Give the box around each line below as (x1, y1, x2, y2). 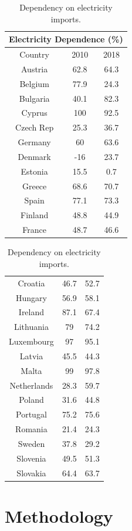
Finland (20, 209, 49, 221)
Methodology (5, 503, 113, 527)
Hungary (15, 291, 47, 303)
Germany (18, 136, 51, 148)
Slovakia (16, 466, 46, 479)
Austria (21, 62, 48, 75)
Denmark (18, 150, 51, 162)
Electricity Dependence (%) (9, 33, 123, 45)
